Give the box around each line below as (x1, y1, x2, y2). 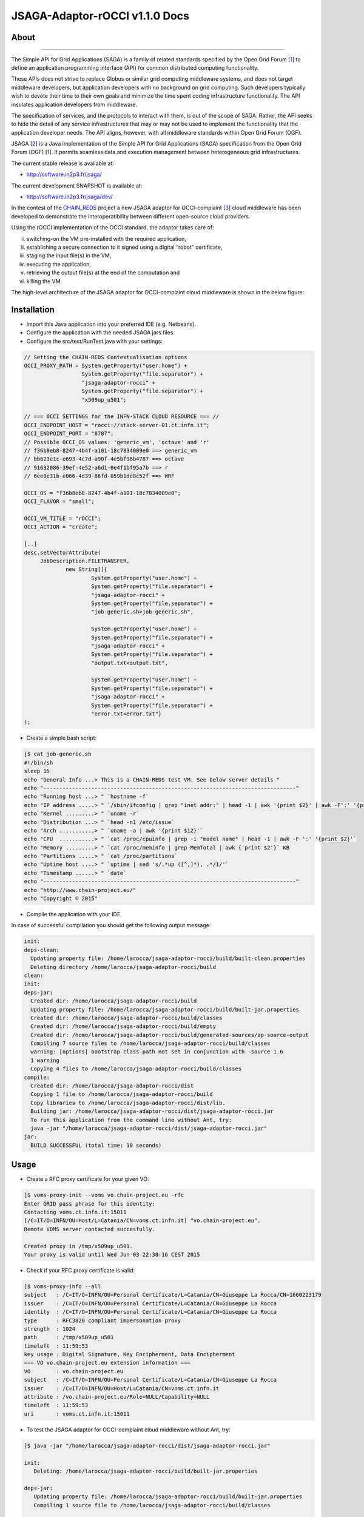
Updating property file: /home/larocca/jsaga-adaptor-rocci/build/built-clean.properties (30, 955, 306, 962)
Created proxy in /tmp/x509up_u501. (24, 1243, 133, 1249)
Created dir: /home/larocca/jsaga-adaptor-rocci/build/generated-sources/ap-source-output (30, 1032, 309, 1038)
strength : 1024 (24, 1325, 76, 1332)
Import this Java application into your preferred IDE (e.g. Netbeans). (26, 320, 197, 328)
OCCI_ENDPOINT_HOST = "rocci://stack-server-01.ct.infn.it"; (24, 422, 210, 428)
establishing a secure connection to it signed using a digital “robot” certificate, (26, 243, 223, 251)
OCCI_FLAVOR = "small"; (24, 498, 95, 505)
